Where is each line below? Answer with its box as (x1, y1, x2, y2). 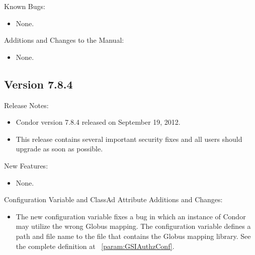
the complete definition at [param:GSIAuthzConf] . (16, 240, 175, 251)
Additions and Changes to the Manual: (4, 35, 124, 45)
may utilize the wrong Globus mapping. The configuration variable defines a (16, 221, 251, 231)
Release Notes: (4, 100, 49, 110)
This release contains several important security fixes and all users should (16, 133, 242, 144)
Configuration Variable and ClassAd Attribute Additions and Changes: (4, 194, 223, 205)
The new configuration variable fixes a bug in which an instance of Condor (16, 211, 246, 221)
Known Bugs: (4, 1, 45, 11)
